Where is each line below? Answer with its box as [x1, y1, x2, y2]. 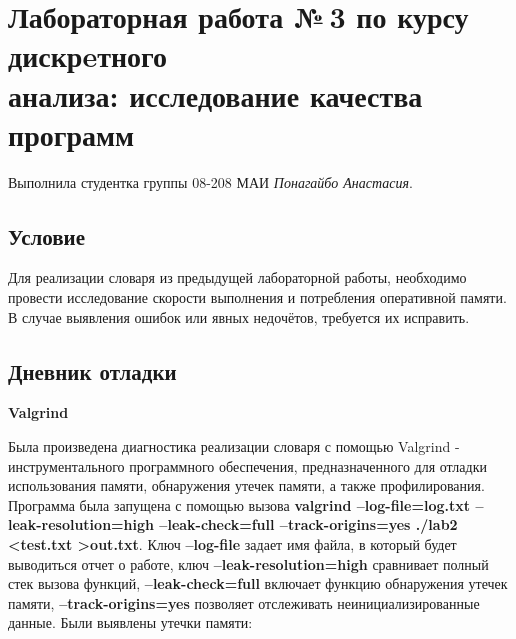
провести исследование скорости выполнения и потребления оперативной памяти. [8, 287, 507, 308]
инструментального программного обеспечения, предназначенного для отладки [8, 455, 487, 476]
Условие [8, 220, 85, 251]
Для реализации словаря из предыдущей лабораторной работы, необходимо [8, 267, 467, 288]
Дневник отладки [8, 355, 177, 386]
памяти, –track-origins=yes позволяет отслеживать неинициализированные [8, 592, 480, 613]
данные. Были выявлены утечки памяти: [8, 612, 253, 633]
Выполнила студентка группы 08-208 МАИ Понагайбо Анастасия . [8, 171, 413, 192]
